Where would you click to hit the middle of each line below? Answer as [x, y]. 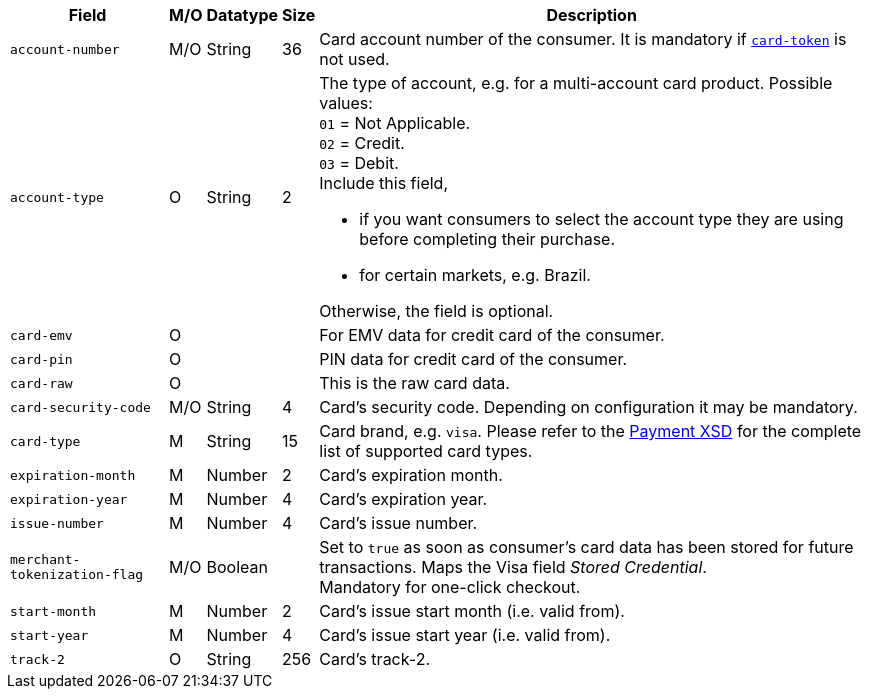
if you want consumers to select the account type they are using [601, 219]
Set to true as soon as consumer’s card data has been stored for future [586, 547]
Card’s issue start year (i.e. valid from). [465, 635]
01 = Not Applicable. [395, 123]
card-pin [41, 359]
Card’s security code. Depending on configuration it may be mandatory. [588, 407]
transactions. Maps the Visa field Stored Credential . [513, 567]
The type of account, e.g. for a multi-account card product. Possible [576, 83]
